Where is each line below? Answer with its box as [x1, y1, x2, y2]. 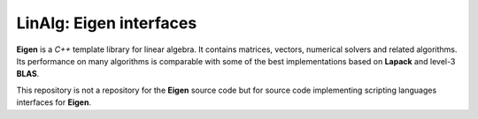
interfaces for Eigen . [16, 97, 92, 108]
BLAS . [16, 69, 40, 79]
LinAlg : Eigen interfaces [16, 13, 197, 33]
